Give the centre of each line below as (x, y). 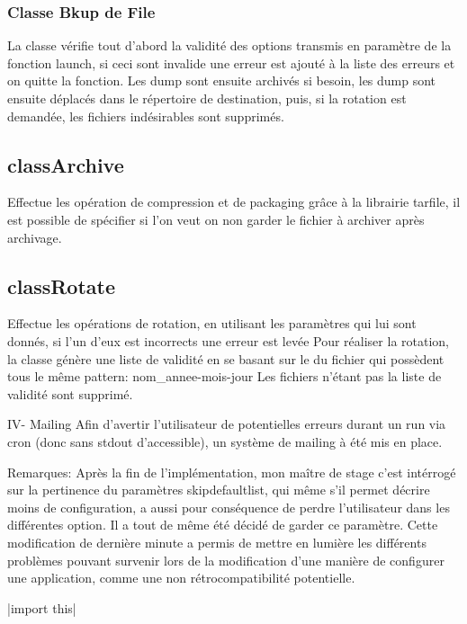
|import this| (42, 607)
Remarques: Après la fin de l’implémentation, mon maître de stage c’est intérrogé (232, 472)
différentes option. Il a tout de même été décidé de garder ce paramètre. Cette (223, 525)
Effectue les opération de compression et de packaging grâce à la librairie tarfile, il (234, 202)
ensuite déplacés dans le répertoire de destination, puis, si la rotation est (207, 98)
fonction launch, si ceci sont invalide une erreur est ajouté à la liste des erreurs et (231, 62)
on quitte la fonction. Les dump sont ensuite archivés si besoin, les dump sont (222, 80)
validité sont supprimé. (70, 393)
